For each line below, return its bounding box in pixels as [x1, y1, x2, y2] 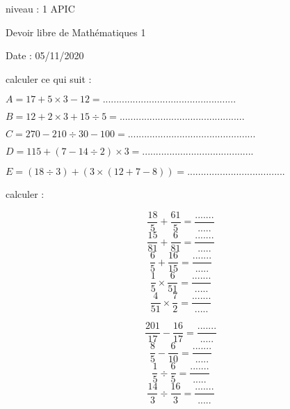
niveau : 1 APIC [6, 1, 75, 15]
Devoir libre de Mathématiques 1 [6, 24, 146, 39]
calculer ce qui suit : [6, 71, 92, 86]
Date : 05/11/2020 [6, 48, 84, 63]
